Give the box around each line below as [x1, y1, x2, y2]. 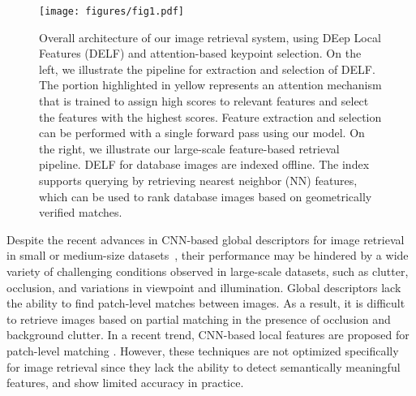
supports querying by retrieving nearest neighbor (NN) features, [39, 172, 358, 188]
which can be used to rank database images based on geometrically [39, 187, 372, 204]
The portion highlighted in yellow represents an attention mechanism [39, 76, 382, 93]
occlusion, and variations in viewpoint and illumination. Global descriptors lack [6, 278, 401, 295]
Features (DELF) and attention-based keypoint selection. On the [39, 45, 362, 62]
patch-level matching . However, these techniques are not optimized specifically [6, 342, 399, 359]
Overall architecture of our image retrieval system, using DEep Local [39, 28, 381, 45]
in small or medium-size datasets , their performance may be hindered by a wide [6, 247, 409, 264]
